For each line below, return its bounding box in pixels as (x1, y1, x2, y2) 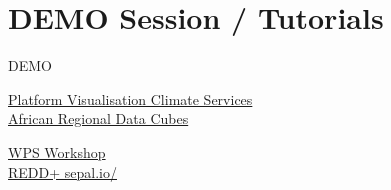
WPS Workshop (8, 141, 106, 162)
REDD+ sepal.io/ (8, 161, 117, 182)
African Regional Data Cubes (8, 108, 189, 129)
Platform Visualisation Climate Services (8, 88, 253, 109)
